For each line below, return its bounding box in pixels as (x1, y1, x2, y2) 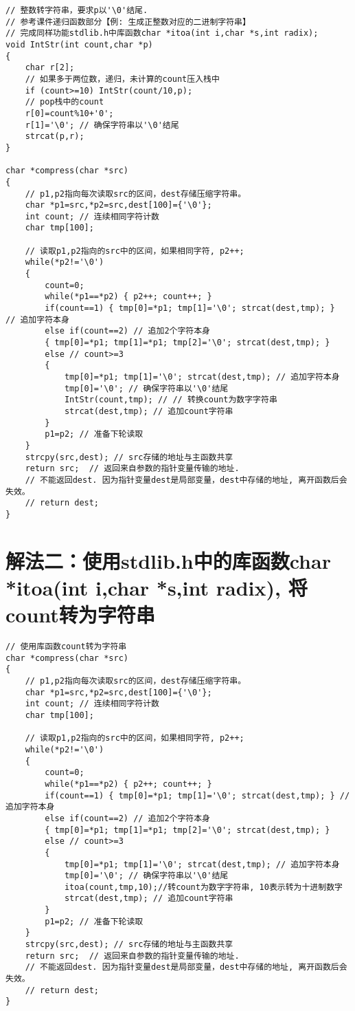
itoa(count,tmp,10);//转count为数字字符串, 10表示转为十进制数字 (64, 882, 343, 892)
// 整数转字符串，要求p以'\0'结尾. (5, 6, 148, 15)
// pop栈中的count (25, 97, 104, 107)
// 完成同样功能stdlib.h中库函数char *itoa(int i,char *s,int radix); (5, 28, 319, 39)
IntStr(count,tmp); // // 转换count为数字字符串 (64, 395, 277, 405)
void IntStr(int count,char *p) (5, 39, 153, 50)
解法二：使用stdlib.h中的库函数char (5, 546, 331, 574)
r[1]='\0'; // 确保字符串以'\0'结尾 (25, 120, 179, 130)
